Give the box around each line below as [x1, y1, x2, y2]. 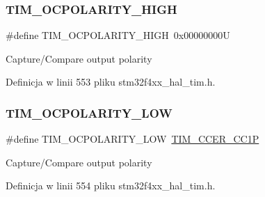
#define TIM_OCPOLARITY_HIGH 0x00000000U [6, 28, 230, 42]
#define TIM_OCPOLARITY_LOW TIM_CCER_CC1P [6, 132, 259, 146]
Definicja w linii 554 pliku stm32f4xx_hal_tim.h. [6, 178, 216, 193]
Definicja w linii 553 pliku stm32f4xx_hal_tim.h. [6, 74, 216, 89]
